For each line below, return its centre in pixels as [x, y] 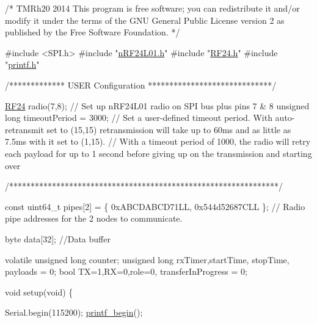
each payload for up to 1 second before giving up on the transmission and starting [158, 153]
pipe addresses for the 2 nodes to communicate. [94, 218]
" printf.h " [22, 64]
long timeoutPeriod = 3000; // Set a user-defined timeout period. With [139, 118]
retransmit [24, 129]
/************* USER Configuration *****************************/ [141, 85]
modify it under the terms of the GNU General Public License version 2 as [145, 20]
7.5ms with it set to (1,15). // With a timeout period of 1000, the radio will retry [158, 141]
